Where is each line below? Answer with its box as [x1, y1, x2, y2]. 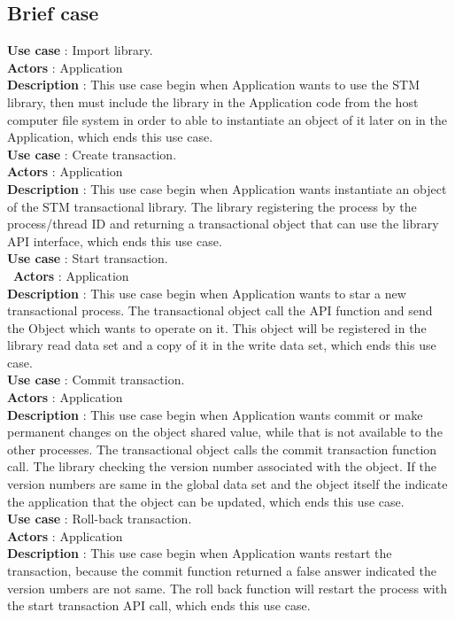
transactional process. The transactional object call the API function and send [7, 301, 433, 320]
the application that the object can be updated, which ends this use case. [7, 492, 405, 510]
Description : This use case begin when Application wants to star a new [7, 283, 406, 302]
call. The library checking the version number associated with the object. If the [7, 457, 436, 476]
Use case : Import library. [7, 41, 153, 59]
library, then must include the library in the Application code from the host [7, 92, 419, 111]
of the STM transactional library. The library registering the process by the [7, 197, 417, 215]
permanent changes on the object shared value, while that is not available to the [7, 422, 443, 441]
